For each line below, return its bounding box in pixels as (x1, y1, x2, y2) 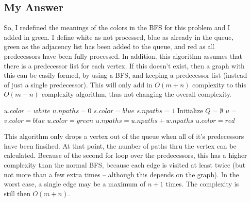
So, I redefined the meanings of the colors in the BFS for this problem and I (4, 22, 230, 33)
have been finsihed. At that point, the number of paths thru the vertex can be (4, 140, 236, 151)
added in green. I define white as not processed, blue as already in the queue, (4, 32, 234, 42)
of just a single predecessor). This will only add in (4, 79, 152, 89)
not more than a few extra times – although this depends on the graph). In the (4, 169, 239, 179)
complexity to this (192, 79, 246, 89)
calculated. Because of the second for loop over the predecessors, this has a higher (4, 150, 247, 160)
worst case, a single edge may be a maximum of (4, 179, 146, 189)
